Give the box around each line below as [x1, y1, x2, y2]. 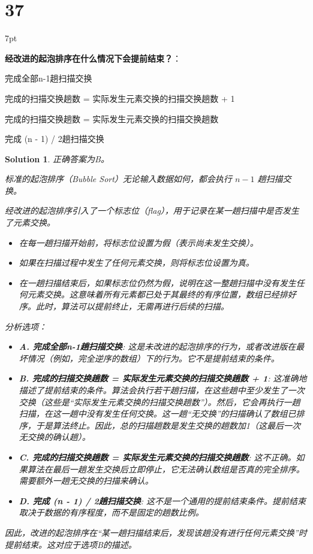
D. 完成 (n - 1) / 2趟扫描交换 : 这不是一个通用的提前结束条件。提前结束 [19, 494, 306, 507]
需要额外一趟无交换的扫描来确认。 [19, 474, 154, 487]
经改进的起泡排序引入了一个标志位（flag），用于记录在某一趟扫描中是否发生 [5, 204, 299, 217]
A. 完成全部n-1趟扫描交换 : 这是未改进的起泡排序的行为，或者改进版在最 [19, 340, 305, 353]
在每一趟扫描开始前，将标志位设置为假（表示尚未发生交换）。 [19, 236, 258, 249]
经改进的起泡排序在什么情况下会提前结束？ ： [5, 52, 181, 64]
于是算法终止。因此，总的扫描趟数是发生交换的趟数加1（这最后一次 [35, 419, 300, 431]
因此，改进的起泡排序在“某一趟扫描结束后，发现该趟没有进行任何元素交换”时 [5, 526, 307, 538]
